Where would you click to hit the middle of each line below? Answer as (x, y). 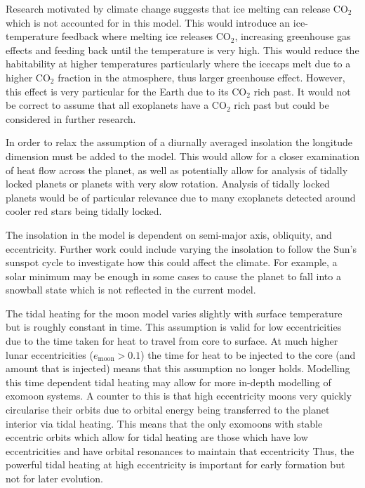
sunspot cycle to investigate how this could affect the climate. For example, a (172, 262)
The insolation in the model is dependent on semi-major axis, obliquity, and (169, 234)
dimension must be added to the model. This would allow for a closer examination (182, 156)
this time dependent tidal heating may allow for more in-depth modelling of (168, 382)
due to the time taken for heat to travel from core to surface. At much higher (172, 341)
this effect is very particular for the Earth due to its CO (126, 91)
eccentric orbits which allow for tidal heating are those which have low (157, 437)
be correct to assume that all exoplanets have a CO (116, 105)
